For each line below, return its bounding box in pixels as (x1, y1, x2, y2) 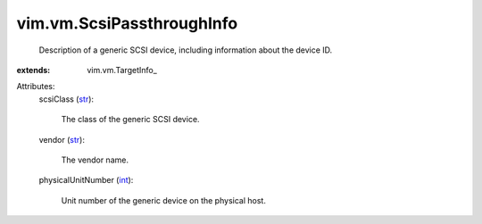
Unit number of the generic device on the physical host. (61, 195, 267, 205)
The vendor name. (61, 154, 129, 165)
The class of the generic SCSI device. (61, 114, 200, 125)
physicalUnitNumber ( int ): (38, 175, 134, 186)
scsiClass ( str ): (38, 94, 94, 104)
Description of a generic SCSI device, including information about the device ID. (38, 45, 333, 55)
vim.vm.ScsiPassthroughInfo (16, 13, 238, 33)
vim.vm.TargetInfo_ (87, 64, 158, 75)
